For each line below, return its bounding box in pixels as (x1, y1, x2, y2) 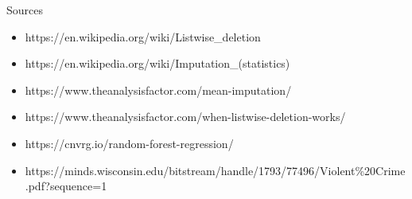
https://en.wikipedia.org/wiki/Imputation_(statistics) (25, 55, 290, 72)
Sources (6, 2, 44, 18)
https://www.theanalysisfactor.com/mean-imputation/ (25, 81, 292, 98)
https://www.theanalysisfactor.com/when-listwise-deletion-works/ (25, 108, 346, 125)
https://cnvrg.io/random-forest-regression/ (25, 135, 234, 151)
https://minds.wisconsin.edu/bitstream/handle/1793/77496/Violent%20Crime (25, 162, 406, 178)
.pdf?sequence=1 (25, 178, 107, 194)
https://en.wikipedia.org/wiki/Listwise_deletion (25, 28, 261, 45)
